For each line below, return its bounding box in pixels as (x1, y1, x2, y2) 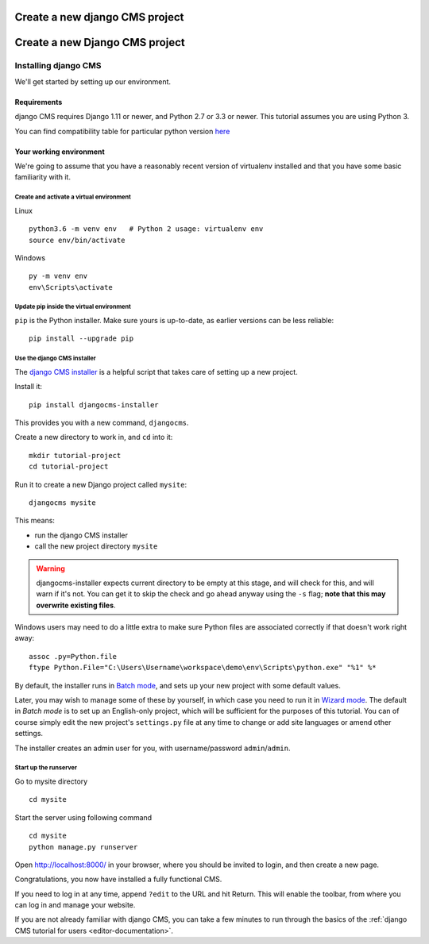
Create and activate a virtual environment (14, 193, 131, 202)
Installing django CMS (14, 60, 102, 71)
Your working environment (14, 147, 105, 156)
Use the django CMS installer (14, 354, 97, 363)
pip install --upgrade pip (29, 334, 134, 343)
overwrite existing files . (36, 600, 116, 610)
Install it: (14, 382, 43, 391)
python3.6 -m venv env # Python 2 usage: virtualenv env (29, 225, 264, 233)
